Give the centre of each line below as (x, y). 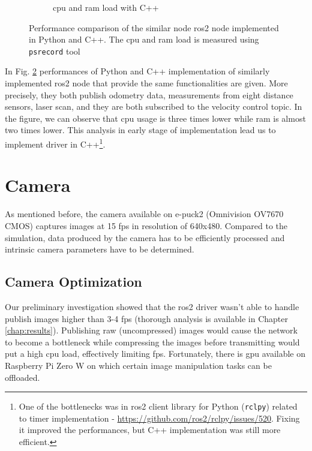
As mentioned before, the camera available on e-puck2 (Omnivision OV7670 (144, 214)
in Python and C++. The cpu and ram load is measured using (144, 39)
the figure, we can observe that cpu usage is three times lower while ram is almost (155, 118)
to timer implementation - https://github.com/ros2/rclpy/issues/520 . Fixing (159, 418)
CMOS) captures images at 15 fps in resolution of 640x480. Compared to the (146, 225)
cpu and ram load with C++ (106, 7)
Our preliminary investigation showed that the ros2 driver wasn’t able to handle (152, 306)
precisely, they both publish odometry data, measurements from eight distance (149, 94)
